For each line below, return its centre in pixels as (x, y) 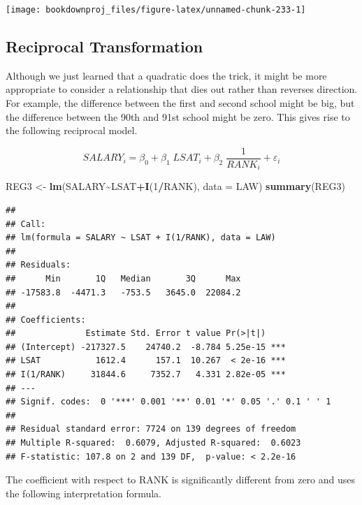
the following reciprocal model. (72, 130)
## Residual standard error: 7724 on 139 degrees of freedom (151, 429)
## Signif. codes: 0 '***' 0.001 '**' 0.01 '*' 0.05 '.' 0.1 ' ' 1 (168, 402)
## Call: (26, 224)
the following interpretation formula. (84, 493)
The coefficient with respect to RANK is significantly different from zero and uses (181, 480)
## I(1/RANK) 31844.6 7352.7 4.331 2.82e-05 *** (146, 375)
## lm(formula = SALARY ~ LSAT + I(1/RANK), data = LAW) (141, 238)
